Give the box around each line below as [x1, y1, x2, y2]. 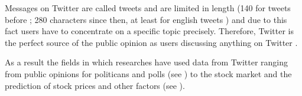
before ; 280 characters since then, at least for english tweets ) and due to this [5, 13, 287, 25]
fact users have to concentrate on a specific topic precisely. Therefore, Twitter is [5, 25, 294, 37]
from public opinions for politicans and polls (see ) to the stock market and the [5, 67, 292, 80]
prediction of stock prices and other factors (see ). [5, 79, 185, 91]
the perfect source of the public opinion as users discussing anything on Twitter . [5, 36, 298, 48]
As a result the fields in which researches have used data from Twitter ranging [5, 56, 288, 68]
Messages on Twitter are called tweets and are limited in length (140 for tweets [5, 2, 291, 14]
